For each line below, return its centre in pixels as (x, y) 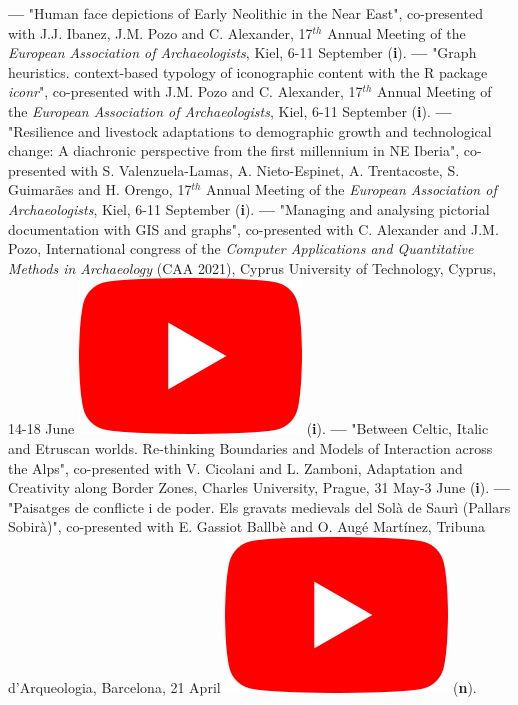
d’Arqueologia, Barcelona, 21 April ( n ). (242, 686)
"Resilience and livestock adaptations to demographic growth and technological (250, 130)
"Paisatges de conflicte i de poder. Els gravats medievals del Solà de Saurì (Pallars (259, 506)
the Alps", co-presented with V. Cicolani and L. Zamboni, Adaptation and (235, 467)
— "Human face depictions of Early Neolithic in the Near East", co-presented (245, 13)
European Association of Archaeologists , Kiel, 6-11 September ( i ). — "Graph (242, 52)
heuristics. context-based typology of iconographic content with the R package (248, 71)
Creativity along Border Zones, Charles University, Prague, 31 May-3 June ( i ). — (259, 487)
